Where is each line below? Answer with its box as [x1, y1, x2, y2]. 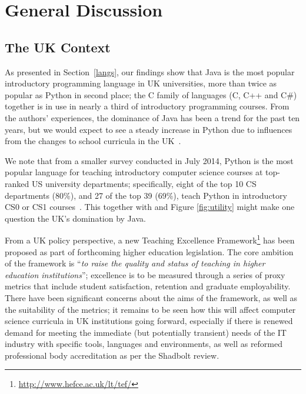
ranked [5, 177, 29, 189]
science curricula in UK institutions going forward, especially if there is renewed [5, 315, 293, 327]
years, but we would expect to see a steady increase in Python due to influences [5, 123, 292, 135]
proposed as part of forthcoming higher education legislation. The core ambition [5, 245, 294, 258]
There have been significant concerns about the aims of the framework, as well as [5, 291, 298, 303]
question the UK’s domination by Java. [5, 212, 146, 224]
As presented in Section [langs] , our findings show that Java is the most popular [5, 65, 295, 78]
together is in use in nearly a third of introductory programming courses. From [5, 100, 290, 112]
